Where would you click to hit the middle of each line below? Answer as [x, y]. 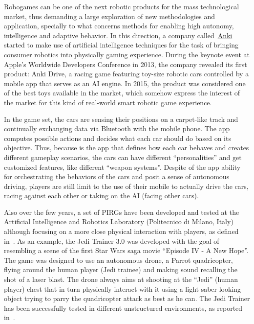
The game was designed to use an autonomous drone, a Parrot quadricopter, [118, 260]
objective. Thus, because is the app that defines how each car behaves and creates [127, 148]
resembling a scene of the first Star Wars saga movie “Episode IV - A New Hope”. [126, 250]
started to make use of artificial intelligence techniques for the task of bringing [121, 45]
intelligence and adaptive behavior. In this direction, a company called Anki [118, 35]
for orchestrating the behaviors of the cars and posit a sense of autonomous [117, 176]
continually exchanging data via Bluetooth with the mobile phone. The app [117, 128]
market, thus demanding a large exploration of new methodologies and [109, 16]
